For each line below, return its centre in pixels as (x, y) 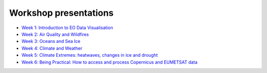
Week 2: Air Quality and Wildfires (55, 34)
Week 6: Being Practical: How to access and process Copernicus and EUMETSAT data (110, 62)
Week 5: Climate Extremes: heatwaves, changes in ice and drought (90, 55)
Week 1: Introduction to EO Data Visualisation (67, 28)
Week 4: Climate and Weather (52, 48)
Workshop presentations (61, 13)
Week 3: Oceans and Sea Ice (51, 41)
